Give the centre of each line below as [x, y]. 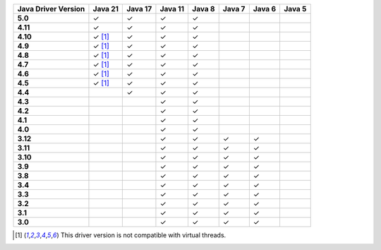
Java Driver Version [51, 9]
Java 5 [295, 9]
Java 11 [172, 9]
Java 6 [265, 9]
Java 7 [234, 9]
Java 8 [203, 9]
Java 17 [139, 9]
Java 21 [106, 9]
